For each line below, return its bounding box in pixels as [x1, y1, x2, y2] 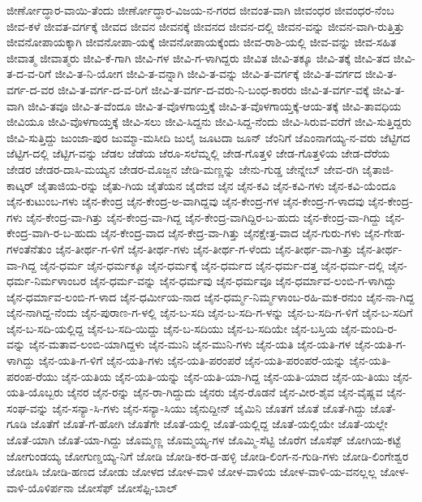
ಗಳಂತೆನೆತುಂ [6, 240, 52, 257]
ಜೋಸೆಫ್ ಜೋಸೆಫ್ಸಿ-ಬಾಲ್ [77, 478, 178, 496]
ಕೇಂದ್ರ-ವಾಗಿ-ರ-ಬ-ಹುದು [6, 224, 97, 241]
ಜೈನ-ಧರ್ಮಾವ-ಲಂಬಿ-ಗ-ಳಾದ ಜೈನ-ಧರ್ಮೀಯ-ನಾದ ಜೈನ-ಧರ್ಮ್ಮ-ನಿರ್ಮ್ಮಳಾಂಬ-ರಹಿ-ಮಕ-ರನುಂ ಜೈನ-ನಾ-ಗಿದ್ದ [6, 288, 415, 305]
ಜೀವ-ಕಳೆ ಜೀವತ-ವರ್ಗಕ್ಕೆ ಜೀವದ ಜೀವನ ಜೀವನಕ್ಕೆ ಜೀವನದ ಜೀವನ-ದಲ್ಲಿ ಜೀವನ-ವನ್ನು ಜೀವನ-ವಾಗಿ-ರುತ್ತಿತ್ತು [6, 17, 405, 34]
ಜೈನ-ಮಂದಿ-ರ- [341, 319, 398, 336]
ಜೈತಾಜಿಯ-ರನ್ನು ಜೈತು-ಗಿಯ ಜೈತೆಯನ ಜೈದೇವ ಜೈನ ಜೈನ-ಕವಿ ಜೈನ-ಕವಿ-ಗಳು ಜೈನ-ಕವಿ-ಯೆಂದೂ [37, 176, 396, 193]
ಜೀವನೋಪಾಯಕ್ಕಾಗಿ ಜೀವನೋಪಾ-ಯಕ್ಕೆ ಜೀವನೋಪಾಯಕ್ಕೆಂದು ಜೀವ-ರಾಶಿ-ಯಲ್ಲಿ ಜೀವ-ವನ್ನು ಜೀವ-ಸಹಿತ [6, 33, 397, 50]
